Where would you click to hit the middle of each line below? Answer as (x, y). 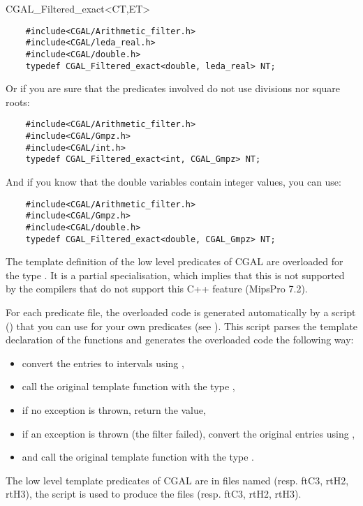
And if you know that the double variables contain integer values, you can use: (173, 182)
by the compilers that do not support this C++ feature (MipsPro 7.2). (157, 289)
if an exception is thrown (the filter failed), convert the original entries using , (188, 433)
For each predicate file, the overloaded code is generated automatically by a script (181, 312)
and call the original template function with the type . (138, 457)
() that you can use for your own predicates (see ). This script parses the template (181, 326)
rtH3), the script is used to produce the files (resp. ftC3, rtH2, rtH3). (154, 494)
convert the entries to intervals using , (103, 363)
